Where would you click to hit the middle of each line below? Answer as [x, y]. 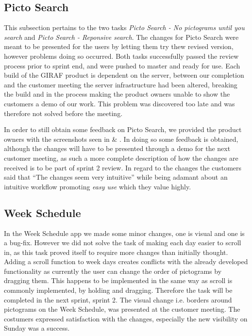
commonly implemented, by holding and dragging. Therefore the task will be [118, 290]
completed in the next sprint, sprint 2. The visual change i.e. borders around [118, 299]
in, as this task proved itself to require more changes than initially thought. [116, 252]
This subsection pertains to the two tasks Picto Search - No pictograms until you [124, 27]
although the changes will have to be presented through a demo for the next [117, 148]
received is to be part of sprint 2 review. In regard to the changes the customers [123, 167]
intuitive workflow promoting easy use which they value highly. [98, 186]
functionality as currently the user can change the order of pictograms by [113, 271]
